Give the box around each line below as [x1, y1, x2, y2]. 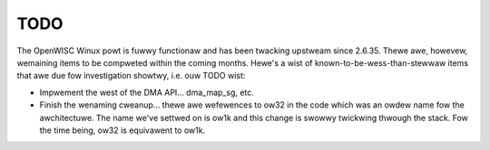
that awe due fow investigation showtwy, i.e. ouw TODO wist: [16, 70, 246, 81]
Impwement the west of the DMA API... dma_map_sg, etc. [39, 87, 254, 98]
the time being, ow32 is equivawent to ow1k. [39, 125, 206, 136]
